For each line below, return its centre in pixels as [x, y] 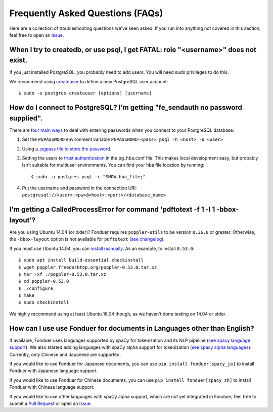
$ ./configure [36, 288]
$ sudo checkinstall [44, 302]
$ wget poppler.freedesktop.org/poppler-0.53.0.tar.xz [88, 267]
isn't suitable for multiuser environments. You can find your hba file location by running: [113, 165]
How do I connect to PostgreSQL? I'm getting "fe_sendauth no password [126, 108]
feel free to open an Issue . [37, 35]
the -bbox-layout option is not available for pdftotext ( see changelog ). [87, 239]
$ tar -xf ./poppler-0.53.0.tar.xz [62, 274]
